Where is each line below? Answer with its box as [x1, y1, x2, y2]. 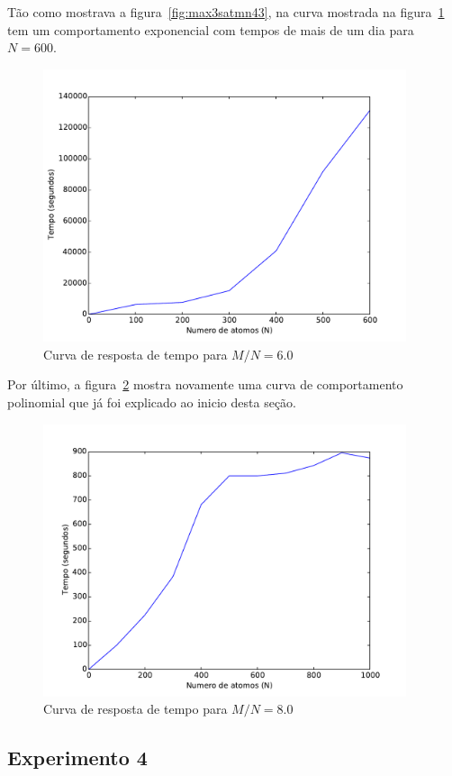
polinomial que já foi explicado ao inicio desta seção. [7, 392, 296, 411]
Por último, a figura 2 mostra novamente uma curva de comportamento [7, 375, 403, 394]
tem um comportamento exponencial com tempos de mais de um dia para [7, 20, 414, 39]
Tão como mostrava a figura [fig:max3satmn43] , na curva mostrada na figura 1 [7, 3, 445, 21]
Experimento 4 [7, 744, 148, 771]
